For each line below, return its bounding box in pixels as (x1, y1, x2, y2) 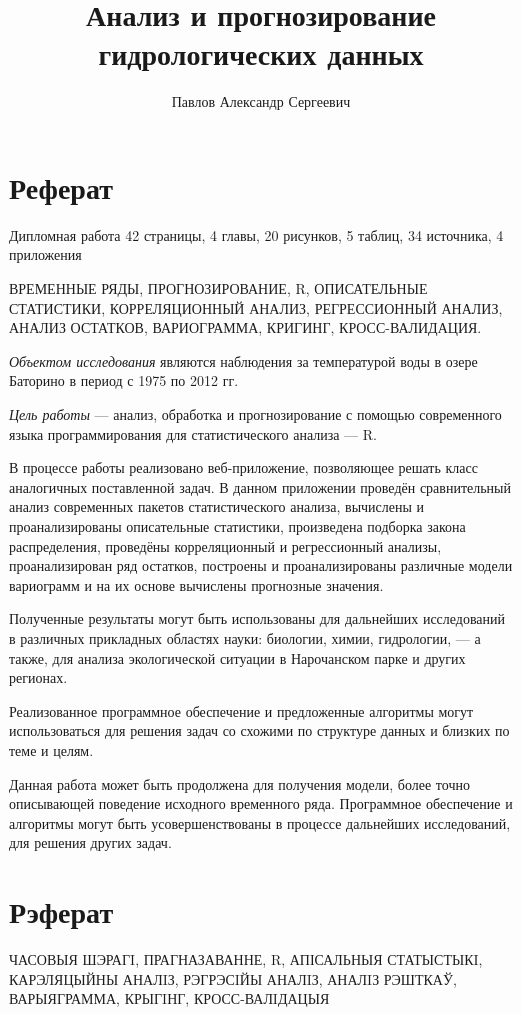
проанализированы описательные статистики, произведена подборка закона (9, 515, 466, 536)
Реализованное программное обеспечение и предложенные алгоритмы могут (9, 700, 474, 721)
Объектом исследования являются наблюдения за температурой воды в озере (9, 350, 478, 371)
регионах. (9, 667, 68, 688)
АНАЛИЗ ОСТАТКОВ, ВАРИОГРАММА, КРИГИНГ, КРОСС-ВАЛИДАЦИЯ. (9, 317, 482, 338)
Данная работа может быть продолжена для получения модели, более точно (9, 773, 470, 794)
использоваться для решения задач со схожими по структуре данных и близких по (9, 720, 510, 741)
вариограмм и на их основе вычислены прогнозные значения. (9, 574, 384, 595)
